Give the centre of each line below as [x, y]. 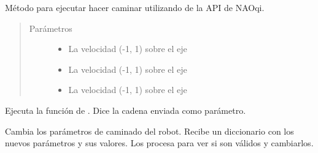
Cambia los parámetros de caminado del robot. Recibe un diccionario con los [149, 131]
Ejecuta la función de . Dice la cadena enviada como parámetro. [126, 110]
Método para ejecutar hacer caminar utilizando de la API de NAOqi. [135, 7]
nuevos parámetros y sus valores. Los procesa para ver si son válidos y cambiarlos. [159, 143]
